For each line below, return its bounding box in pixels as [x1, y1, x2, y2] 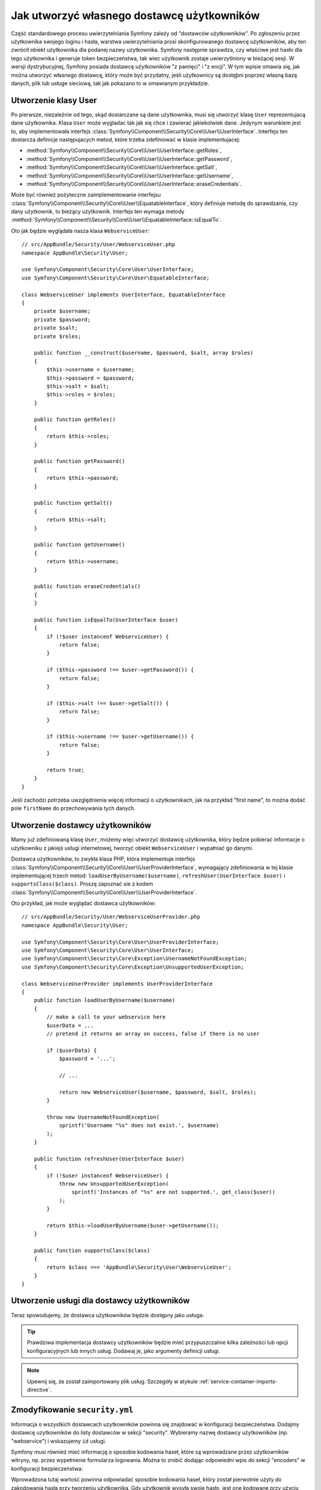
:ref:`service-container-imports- [199, 1377, 278, 1385]
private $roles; [33, 333, 81, 340]
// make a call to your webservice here [46, 1014, 166, 1020]
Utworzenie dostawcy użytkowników [11, 820, 152, 831]
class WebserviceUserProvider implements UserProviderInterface [21, 980, 213, 987]
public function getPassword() [33, 458, 125, 465]
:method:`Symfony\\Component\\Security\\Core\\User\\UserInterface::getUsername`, [26, 172, 234, 179]
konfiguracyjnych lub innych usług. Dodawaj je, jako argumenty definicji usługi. [27, 1347, 221, 1354]
